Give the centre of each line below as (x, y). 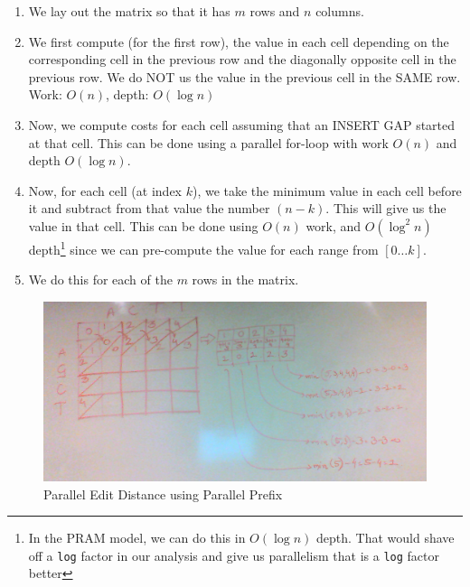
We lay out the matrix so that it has (129, 11)
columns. (340, 11)
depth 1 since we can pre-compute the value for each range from (203, 247)
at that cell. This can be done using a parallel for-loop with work (208, 142)
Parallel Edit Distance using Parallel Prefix (163, 494)
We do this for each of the (100, 280)
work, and (334, 225)
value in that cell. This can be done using (143, 225)
